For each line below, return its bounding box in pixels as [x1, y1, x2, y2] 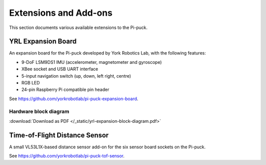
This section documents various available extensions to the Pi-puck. [9, 25, 148, 30]
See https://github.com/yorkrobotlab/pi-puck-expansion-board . [9, 96, 138, 102]
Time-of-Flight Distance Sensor [9, 131, 109, 139]
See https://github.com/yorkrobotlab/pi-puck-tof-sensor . [9, 153, 125, 159]
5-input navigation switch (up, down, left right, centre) [21, 73, 132, 79]
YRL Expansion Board [9, 37, 77, 46]
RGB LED [21, 80, 40, 86]
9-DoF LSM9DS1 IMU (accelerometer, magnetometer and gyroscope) [21, 59, 162, 65]
